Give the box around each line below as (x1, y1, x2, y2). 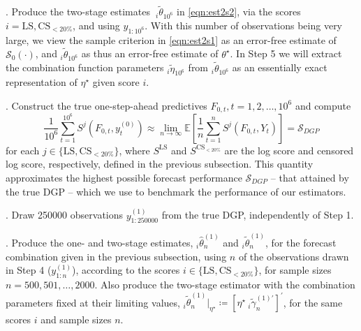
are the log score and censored (224, 142, 354, 157)
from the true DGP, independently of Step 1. (161, 207, 354, 222)
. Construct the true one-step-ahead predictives (6, 98, 207, 112)
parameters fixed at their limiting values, (6, 295, 180, 309)
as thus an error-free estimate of (81, 46, 219, 61)
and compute (295, 98, 351, 112)
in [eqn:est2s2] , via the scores (177, 4, 301, 19)
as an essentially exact (232, 60, 327, 75)
